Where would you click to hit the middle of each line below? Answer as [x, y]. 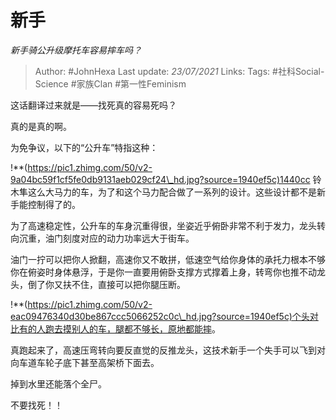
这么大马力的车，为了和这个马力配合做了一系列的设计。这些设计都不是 [172, 192]
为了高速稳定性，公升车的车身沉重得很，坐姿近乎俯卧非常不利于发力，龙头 [163, 225]
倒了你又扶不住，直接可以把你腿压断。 [106, 284]
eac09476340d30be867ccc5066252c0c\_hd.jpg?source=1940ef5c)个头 [160, 316]
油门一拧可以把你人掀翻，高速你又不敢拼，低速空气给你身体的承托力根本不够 [168, 259]
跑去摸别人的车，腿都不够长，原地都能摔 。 [132, 328]
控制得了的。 [54, 204]
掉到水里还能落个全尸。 [58, 383]
